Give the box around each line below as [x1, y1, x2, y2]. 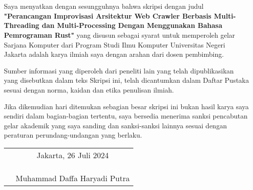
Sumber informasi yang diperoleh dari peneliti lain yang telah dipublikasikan [4, 65, 234, 75]
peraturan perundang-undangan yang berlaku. [4, 130, 142, 140]
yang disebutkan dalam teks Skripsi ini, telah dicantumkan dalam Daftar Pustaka [4, 75, 249, 85]
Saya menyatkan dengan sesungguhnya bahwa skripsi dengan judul [4, 1, 204, 11]
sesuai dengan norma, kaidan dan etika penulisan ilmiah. [4, 84, 174, 95]
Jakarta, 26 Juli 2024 [36, 149, 109, 161]
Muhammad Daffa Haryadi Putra [16, 172, 130, 184]
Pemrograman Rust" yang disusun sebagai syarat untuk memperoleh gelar [4, 29, 235, 40]
